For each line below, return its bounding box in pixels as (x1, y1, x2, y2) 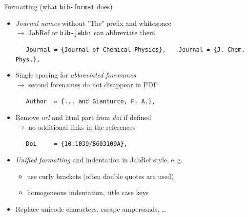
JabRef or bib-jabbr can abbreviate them (28, 27, 155, 38)
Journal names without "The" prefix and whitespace (15, 18, 171, 28)
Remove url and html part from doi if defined (15, 112, 151, 122)
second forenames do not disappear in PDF (28, 79, 158, 89)
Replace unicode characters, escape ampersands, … (15, 203, 166, 214)
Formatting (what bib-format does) (4, 1, 113, 11)
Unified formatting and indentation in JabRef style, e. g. (15, 154, 183, 164)
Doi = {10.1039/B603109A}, (26, 140, 127, 148)
